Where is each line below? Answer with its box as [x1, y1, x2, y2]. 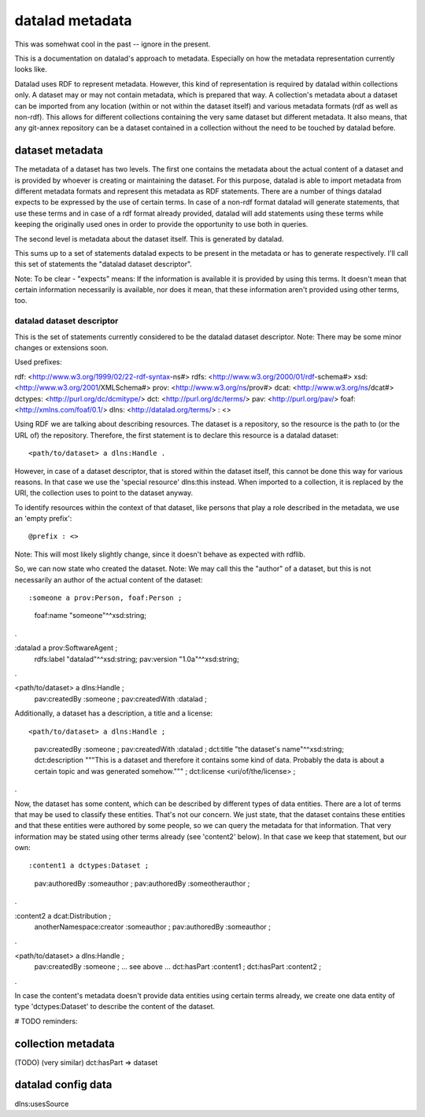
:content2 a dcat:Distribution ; [14, 911, 112, 920]
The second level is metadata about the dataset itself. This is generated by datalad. [14, 234, 284, 243]
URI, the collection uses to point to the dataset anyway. [14, 488, 194, 497]
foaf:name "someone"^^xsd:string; [34, 611, 147, 620]
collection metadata [14, 1037, 115, 1050]
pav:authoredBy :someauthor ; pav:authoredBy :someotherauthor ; [34, 878, 250, 888]
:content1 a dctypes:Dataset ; [28, 861, 150, 870]
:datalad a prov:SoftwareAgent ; [14, 643, 118, 653]
